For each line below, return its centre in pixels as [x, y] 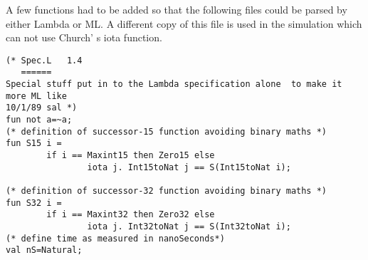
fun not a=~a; [39, 120]
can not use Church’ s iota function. [84, 37]
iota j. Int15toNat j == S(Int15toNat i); [189, 167]
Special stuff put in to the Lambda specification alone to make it [174, 84]
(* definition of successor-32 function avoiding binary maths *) [167, 191]
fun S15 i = [34, 144]
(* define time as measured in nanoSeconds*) [115, 238]
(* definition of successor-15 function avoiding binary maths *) [167, 131]
